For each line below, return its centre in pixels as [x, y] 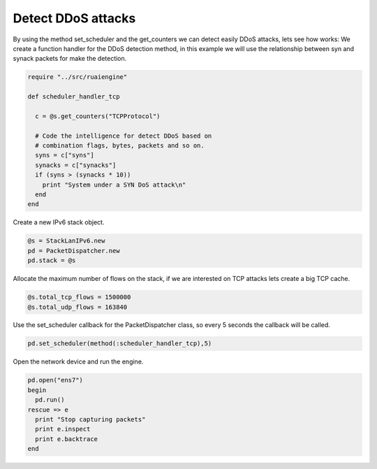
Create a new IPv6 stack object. [59, 222]
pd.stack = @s [52, 261]
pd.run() [50, 400]
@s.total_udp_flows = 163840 [77, 307]
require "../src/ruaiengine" [77, 77]
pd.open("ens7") [56, 380]
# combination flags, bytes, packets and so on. [120, 146]
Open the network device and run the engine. [78, 362]
